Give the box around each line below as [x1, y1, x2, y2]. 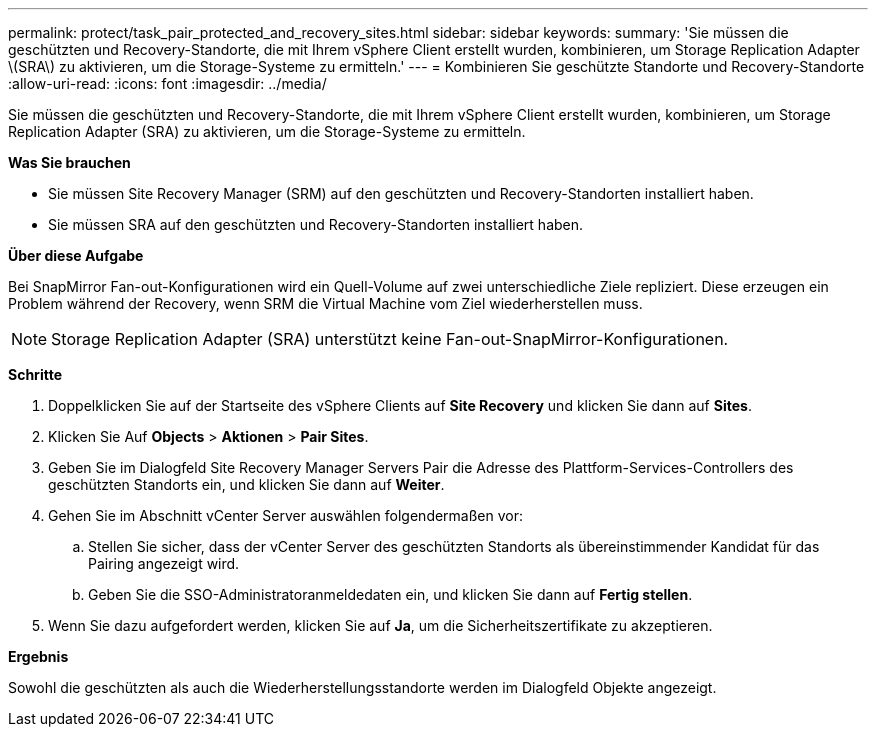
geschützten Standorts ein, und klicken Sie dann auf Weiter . [48, 476, 445, 493]
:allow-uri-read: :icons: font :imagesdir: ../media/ [8, 75, 327, 92]
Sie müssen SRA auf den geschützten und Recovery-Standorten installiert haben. [48, 216, 584, 233]
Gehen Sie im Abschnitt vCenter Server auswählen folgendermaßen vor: [48, 507, 524, 524]
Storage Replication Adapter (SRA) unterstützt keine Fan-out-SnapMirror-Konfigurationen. [51, 329, 729, 349]
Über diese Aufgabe [8, 247, 144, 264]
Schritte [8, 366, 62, 383]
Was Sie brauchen [8, 154, 131, 171]
